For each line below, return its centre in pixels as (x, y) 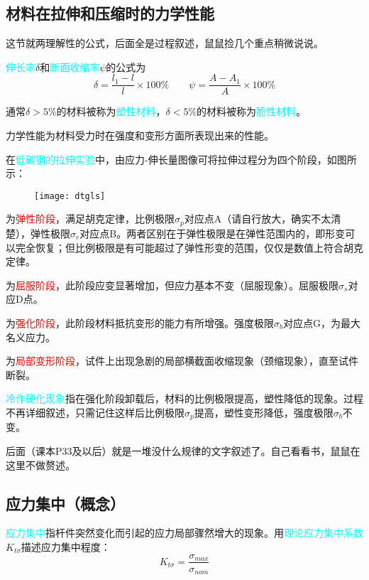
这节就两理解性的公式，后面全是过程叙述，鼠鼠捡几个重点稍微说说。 (165, 43)
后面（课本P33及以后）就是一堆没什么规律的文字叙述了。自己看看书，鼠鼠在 (183, 450)
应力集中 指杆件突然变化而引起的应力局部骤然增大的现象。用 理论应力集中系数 (184, 533)
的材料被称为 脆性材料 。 (252, 111)
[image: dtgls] (70, 196)
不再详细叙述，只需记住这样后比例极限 (95, 412)
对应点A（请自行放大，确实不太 (258, 219)
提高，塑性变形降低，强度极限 (264, 412)
